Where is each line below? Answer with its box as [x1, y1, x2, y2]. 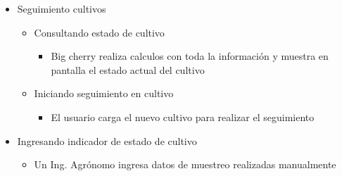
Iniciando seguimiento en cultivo [34, 86, 174, 101]
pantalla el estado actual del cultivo [51, 62, 205, 77]
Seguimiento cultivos [17, 1, 106, 15]
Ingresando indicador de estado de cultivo [17, 133, 197, 148]
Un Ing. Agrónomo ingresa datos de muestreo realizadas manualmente [34, 157, 336, 172]
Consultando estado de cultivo [34, 25, 165, 39]
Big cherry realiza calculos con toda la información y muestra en [51, 49, 329, 63]
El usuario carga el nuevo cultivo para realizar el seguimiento [51, 109, 315, 124]
